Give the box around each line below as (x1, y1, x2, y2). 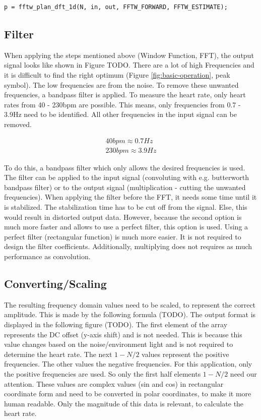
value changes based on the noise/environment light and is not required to (4, 339, 233, 349)
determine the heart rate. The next (4, 348, 112, 359)
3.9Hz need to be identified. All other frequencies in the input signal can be (4, 109, 237, 119)
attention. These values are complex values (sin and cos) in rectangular (4, 378, 224, 389)
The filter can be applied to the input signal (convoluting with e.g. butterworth (4, 172, 249, 183)
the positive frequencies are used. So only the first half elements (4, 368, 201, 379)
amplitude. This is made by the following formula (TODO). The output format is (4, 309, 256, 320)
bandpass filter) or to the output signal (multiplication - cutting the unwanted (4, 182, 246, 192)
